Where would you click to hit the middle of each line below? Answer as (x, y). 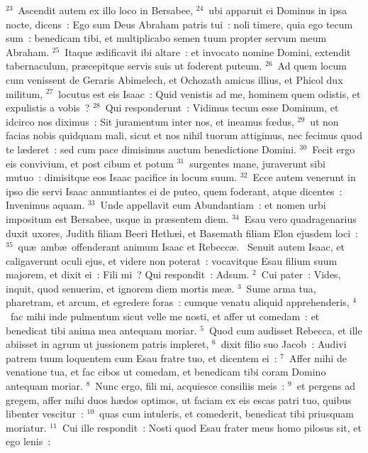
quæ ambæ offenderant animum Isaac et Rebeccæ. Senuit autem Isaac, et (181, 247)
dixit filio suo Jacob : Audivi (284, 344)
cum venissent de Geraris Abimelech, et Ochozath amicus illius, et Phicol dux (174, 79)
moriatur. (26, 427)
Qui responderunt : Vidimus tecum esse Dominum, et (222, 108)
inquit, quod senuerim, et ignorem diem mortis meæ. (120, 288)
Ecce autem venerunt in (304, 177)
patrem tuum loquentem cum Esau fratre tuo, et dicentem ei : (141, 358)
